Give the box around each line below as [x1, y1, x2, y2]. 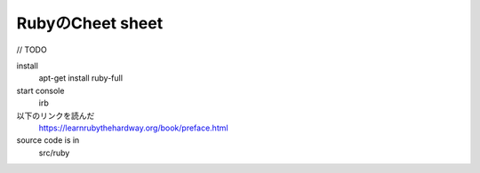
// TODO [16, 44, 48, 55]
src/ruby [38, 147, 70, 158]
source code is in [16, 135, 80, 145]
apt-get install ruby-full [38, 73, 124, 83]
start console [16, 85, 65, 96]
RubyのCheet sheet [16, 13, 164, 33]
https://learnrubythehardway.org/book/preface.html [38, 122, 228, 133]
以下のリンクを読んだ [16, 110, 95, 121]
